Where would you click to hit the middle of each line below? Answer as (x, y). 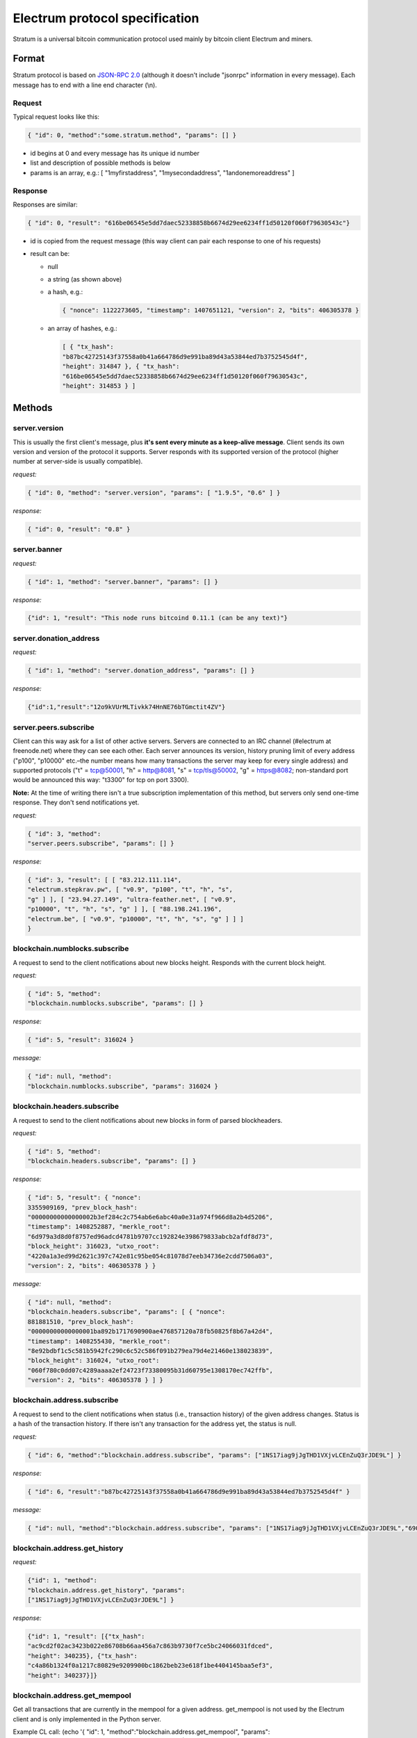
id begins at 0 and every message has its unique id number (115, 153)
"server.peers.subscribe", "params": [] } (101, 844)
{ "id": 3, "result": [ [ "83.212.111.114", (105, 880)
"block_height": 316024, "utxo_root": (93, 1361)
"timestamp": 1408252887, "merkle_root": (99, 1227)
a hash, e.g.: (65, 292)
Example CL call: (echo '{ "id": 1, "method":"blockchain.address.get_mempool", (126, 1732)
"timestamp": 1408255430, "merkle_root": (99, 1341)
